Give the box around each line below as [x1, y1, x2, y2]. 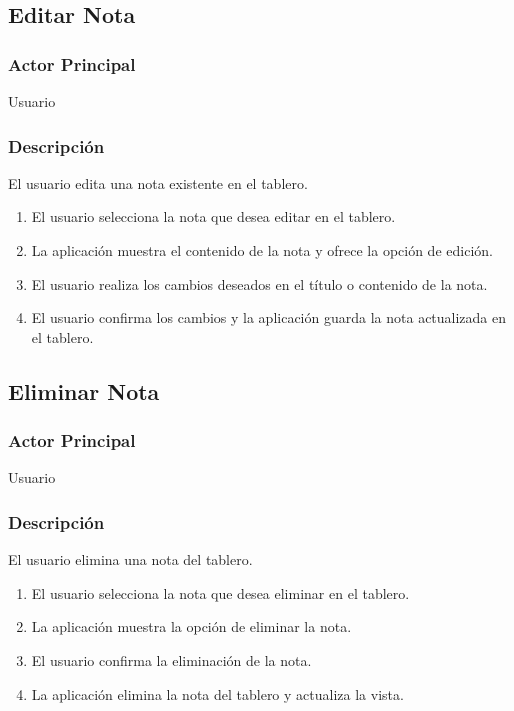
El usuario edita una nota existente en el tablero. [8, 172, 308, 193]
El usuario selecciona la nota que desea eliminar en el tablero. [31, 582, 410, 603]
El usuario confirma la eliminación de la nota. [31, 649, 312, 670]
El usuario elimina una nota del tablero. [8, 549, 253, 570]
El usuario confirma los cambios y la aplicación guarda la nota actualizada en [31, 307, 507, 328]
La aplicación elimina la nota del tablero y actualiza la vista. [31, 683, 404, 704]
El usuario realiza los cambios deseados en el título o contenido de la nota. [31, 273, 488, 294]
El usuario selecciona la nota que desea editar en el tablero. [31, 206, 396, 227]
